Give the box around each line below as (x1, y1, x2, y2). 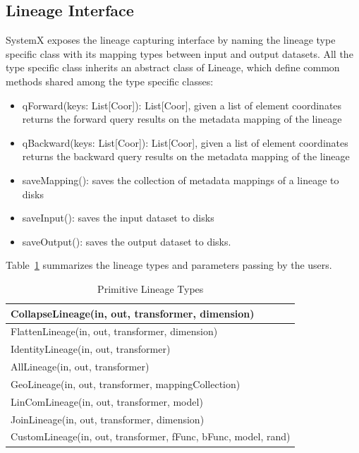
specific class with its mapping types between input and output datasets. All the (6, 46, 353, 61)
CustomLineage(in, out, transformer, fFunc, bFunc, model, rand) (11, 429, 291, 444)
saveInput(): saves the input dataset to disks (22, 210, 214, 225)
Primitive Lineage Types (97, 281, 204, 296)
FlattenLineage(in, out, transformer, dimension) (11, 324, 218, 339)
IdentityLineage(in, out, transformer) (11, 342, 171, 356)
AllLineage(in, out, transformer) (11, 359, 150, 374)
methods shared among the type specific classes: (6, 73, 214, 88)
